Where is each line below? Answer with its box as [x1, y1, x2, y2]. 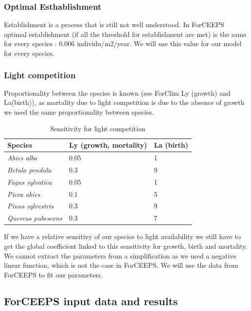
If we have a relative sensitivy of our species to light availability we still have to [4, 231, 241, 242]
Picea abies [7, 189, 40, 199]
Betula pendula [7, 164, 52, 174]
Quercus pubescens [7, 213, 62, 223]
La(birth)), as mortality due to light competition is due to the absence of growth [4, 97, 245, 107]
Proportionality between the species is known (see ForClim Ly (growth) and [4, 87, 231, 98]
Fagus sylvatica [7, 176, 52, 187]
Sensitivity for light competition [50, 123, 145, 133]
